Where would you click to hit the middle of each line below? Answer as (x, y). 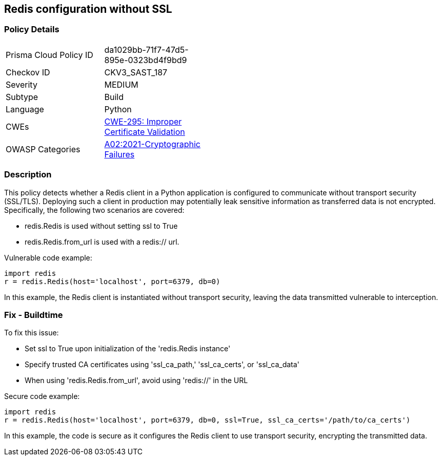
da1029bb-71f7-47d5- (146, 49)
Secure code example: (42, 396)
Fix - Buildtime (34, 315)
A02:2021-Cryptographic (152, 144)
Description (28, 175)
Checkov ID (28, 72)
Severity (22, 84)
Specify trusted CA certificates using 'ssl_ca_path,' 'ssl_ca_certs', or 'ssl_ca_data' (162, 365)
